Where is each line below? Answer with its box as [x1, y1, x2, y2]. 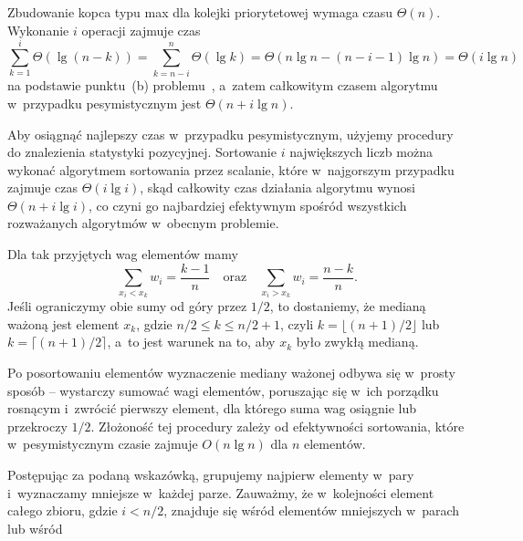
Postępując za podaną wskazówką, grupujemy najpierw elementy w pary [7, 464, 414, 484]
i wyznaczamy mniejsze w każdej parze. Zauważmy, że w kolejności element [7, 483, 434, 502]
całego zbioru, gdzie [7, 501, 118, 520]
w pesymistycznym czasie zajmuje [7, 434, 198, 453]
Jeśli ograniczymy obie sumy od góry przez [7, 297, 247, 316]
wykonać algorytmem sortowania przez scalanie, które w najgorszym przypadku [7, 160, 455, 179]
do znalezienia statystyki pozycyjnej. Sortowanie [7, 142, 277, 161]
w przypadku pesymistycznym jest [7, 93, 202, 112]
